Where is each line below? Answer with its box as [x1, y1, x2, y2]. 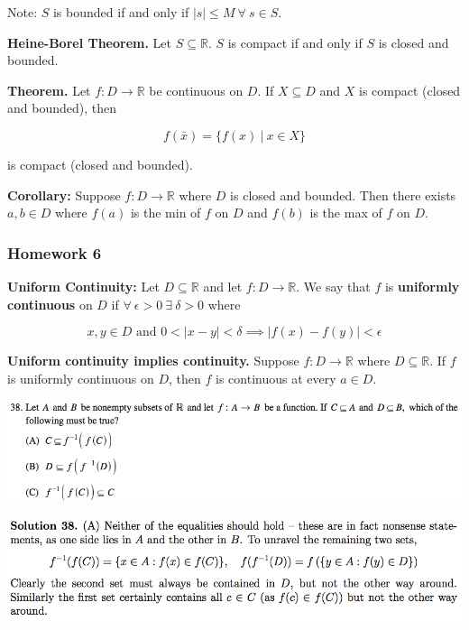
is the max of [309, 203, 382, 222]
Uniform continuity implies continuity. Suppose [7, 351, 299, 370]
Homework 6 [7, 241, 102, 264]
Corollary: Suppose [7, 185, 121, 204]
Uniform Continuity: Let [7, 276, 160, 295]
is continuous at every [216, 368, 336, 387]
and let [203, 276, 243, 295]
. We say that [296, 276, 371, 295]
